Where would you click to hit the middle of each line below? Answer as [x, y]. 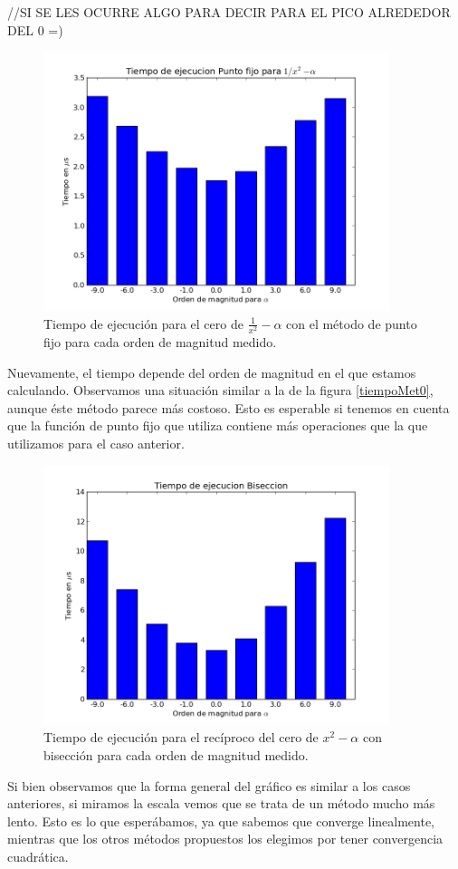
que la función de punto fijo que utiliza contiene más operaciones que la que [218, 425]
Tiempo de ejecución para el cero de [143, 323]
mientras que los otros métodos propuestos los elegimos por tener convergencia [225, 839]
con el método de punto [352, 323]
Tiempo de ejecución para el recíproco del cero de [181, 737]
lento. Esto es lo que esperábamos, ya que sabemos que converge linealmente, [221, 821]
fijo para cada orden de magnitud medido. [160, 342]
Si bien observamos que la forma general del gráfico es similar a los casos [209, 785]
